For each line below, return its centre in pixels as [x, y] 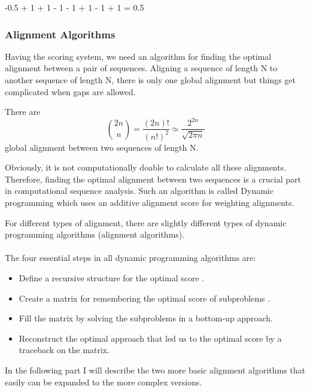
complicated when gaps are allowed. [70, 91]
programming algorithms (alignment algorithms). [95, 234]
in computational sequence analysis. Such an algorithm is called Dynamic [139, 191]
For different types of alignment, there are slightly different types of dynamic [146, 222]
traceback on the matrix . [64, 350]
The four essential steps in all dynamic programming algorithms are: [130, 258]
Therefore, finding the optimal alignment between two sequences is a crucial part [153, 179]
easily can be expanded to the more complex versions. [104, 382]
